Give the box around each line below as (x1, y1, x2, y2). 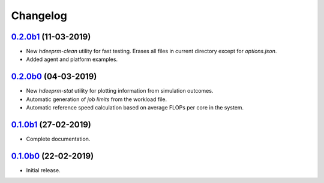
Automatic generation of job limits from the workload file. (26, 96, 167, 103)
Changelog (11, 9, 67, 22)
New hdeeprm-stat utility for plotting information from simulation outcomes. (26, 87, 214, 94)
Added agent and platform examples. (26, 56, 118, 63)
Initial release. (26, 166, 61, 173)
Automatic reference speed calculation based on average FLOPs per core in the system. (26, 104, 244, 111)
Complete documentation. (26, 135, 91, 143)
